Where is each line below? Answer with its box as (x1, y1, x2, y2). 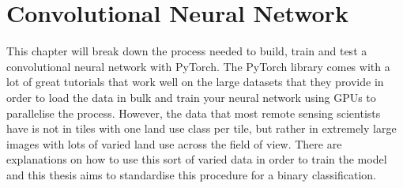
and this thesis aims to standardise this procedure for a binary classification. (6, 166, 376, 182)
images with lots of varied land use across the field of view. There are (6, 135, 342, 152)
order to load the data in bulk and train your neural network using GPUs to (6, 88, 376, 105)
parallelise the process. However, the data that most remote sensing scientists (6, 104, 381, 121)
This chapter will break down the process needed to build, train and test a (6, 43, 367, 59)
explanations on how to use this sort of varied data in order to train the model (6, 151, 387, 167)
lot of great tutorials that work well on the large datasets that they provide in (6, 73, 384, 90)
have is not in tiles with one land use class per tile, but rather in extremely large (6, 120, 397, 137)
